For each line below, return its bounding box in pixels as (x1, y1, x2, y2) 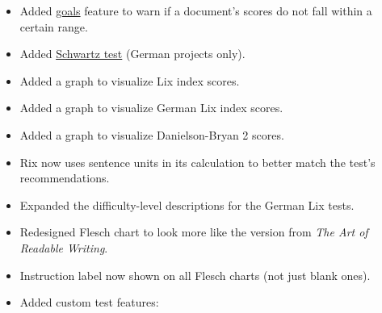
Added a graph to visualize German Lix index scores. (19, 99, 283, 116)
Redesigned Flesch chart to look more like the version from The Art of (19, 223, 368, 240)
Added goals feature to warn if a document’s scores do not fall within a (19, 2, 372, 19)
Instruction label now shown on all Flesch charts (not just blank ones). (19, 266, 371, 283)
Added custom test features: (19, 294, 159, 311)
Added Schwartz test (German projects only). (19, 45, 246, 62)
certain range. (19, 18, 88, 35)
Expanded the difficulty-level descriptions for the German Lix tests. (19, 196, 355, 213)
